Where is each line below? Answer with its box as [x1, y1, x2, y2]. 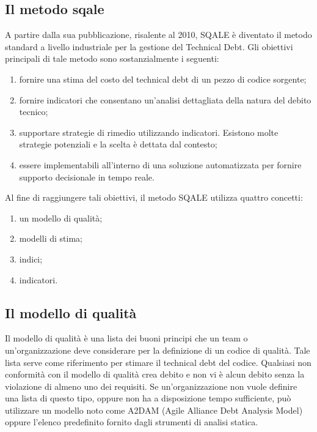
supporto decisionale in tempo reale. [19, 170, 155, 183]
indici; [19, 252, 43, 265]
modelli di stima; [19, 232, 82, 245]
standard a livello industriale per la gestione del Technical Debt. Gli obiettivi [5, 40, 293, 53]
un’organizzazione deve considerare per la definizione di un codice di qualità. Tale [5, 343, 310, 356]
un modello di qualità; [19, 211, 103, 224]
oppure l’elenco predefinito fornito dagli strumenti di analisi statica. [5, 415, 258, 428]
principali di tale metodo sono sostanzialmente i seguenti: [5, 52, 219, 65]
